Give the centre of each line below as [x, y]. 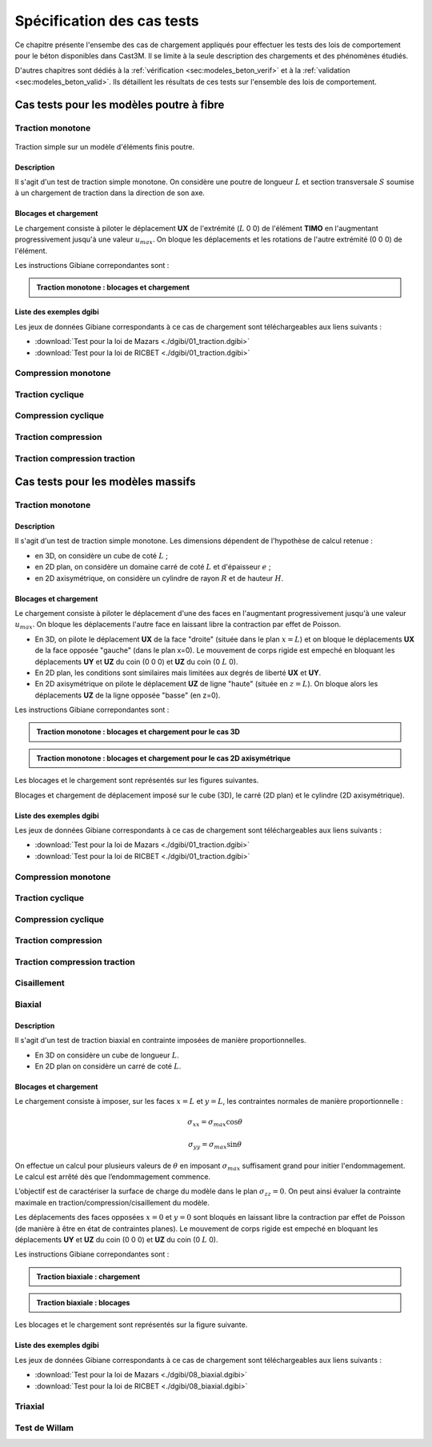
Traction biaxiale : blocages [83, 1303]
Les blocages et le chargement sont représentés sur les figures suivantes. [137, 781]
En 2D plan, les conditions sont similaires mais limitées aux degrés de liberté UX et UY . [178, 673]
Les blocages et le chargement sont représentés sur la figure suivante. [131, 1325]
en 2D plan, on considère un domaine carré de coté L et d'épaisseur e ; [153, 567]
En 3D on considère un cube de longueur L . [107, 1055]
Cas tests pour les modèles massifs [105, 482]
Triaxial [30, 1406]
